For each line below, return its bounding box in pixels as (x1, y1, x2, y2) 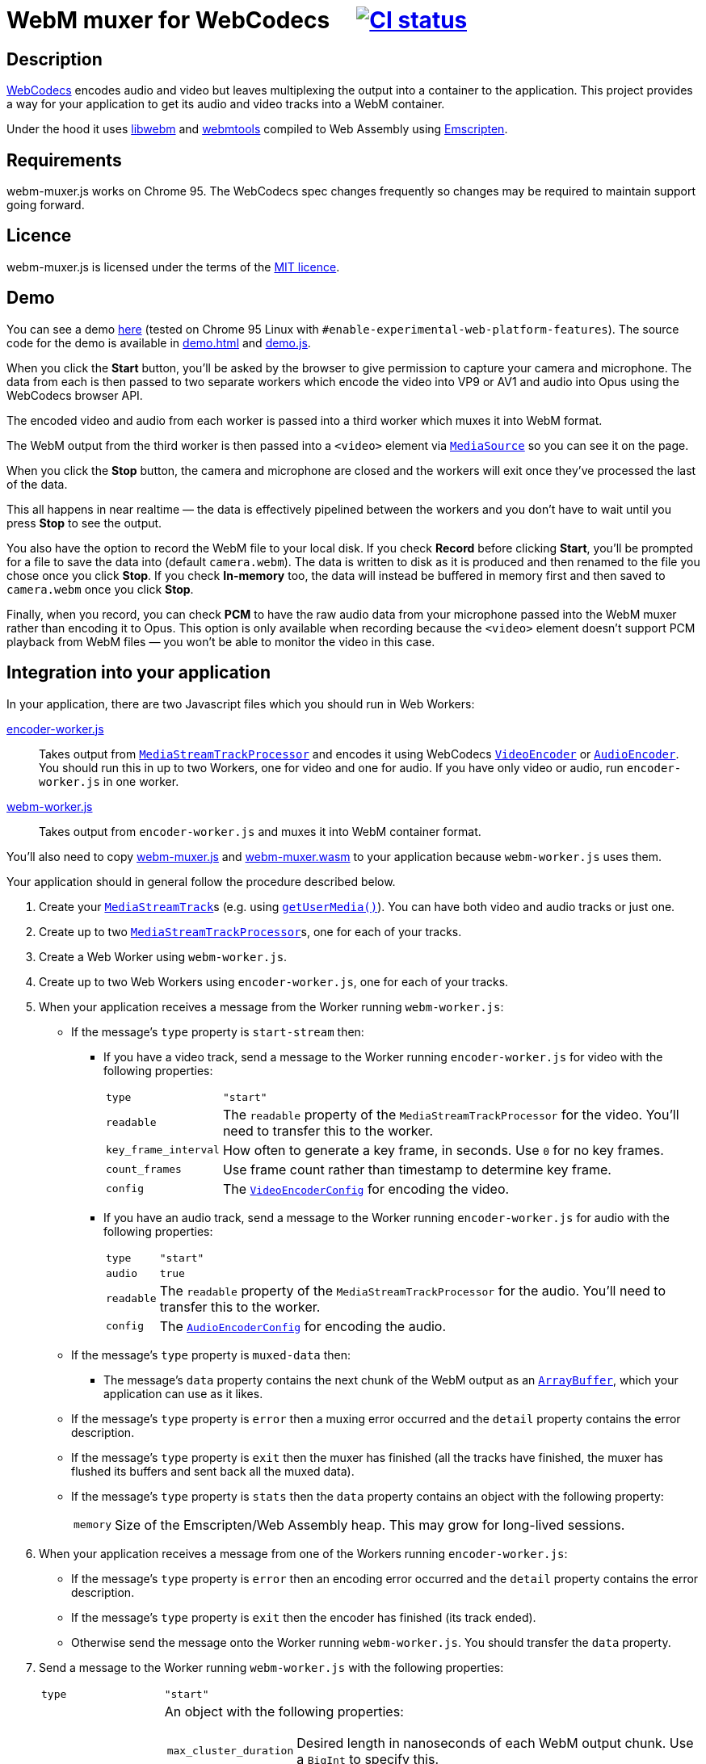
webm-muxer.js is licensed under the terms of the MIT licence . (6, 259, 340, 274)
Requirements (6, 149, 122, 170)
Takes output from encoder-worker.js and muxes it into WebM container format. (39, 824, 481, 838)
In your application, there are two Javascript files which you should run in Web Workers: (6, 696, 475, 711)
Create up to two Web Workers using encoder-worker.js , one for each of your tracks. (39, 974, 509, 989)
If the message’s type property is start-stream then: (71, 1024, 364, 1039)
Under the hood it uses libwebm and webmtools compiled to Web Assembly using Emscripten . (6, 122, 508, 136)
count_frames (106, 1163, 182, 1176)
